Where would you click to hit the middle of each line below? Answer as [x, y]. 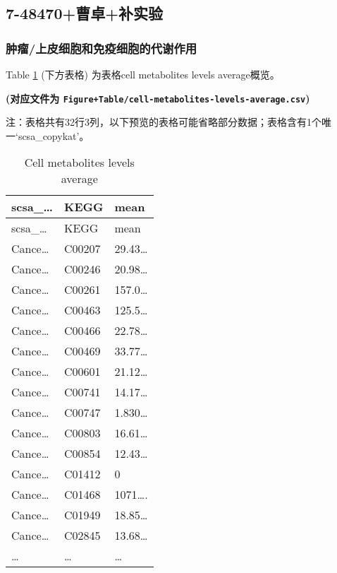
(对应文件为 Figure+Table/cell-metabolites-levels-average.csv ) [158, 98]
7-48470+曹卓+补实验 [85, 13]
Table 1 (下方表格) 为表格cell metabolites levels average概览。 [143, 74]
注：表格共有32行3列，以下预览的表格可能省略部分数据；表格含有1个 [164, 122]
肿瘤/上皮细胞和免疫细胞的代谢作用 [102, 48]
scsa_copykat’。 [54, 135]
